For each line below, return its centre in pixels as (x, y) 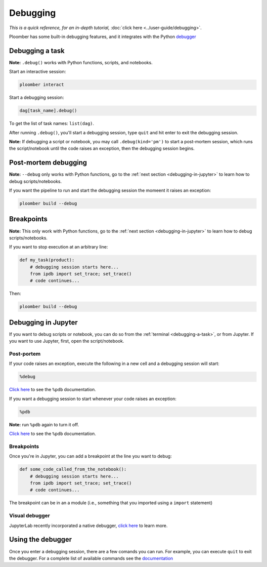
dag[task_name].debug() (48, 111)
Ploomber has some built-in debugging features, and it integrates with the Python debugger (103, 37)
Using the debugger (41, 540)
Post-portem (25, 354)
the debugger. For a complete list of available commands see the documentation (91, 558)
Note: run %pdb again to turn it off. (44, 424)
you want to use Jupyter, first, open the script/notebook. (67, 341)
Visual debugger (30, 516)
